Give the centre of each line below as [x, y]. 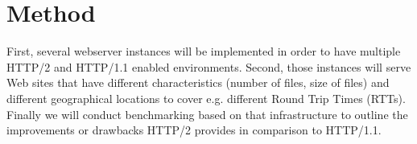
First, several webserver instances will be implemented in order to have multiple [204, 51]
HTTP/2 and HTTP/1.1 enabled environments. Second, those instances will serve [209, 66]
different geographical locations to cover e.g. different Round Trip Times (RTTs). [206, 98]
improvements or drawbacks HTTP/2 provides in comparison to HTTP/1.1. [194, 130]
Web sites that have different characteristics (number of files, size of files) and [198, 82]
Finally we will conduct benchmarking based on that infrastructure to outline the [207, 114]
